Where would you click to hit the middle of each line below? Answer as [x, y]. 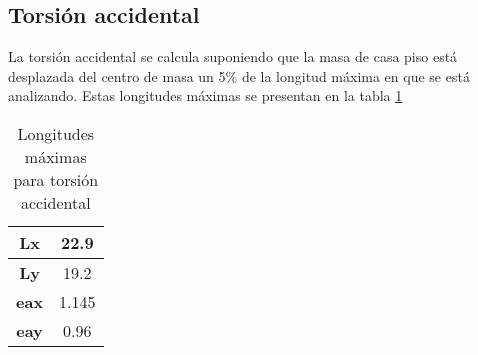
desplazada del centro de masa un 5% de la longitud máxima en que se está [239, 75]
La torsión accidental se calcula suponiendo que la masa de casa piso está [233, 56]
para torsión [56, 179]
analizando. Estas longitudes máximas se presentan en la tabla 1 [205, 95]
